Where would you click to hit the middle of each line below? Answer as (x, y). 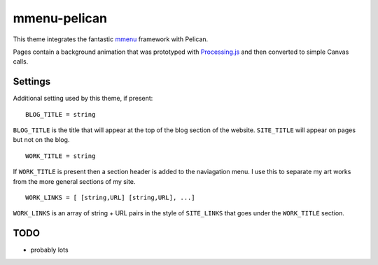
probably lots (50, 250)
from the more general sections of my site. (74, 181)
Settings (32, 81)
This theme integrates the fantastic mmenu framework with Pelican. (111, 39)
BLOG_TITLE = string (61, 114)
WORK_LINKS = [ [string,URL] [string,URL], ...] (110, 197)
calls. (21, 62)
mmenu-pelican (60, 18)
